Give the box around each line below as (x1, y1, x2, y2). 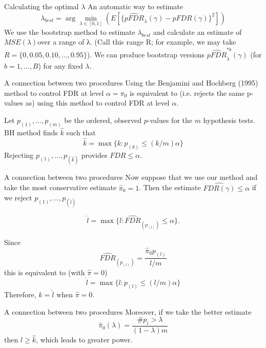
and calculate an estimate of (153, 26, 242, 37)
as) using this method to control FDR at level (25, 97, 170, 108)
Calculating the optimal (4, 1, 79, 11)
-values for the (147, 114, 192, 125)
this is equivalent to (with (4, 267, 85, 278)
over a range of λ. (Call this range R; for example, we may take (37, 36, 236, 47)
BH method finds (4, 127, 58, 137)
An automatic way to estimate (87, 1, 183, 11)
